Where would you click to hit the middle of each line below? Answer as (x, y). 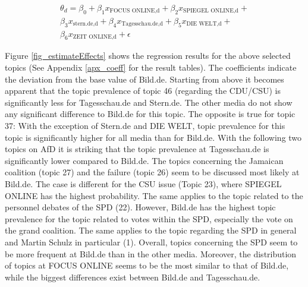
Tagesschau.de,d (142, 24)
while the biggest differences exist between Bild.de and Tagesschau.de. (133, 277)
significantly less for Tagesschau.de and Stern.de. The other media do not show (149, 102)
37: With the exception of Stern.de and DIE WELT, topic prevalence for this (145, 126)
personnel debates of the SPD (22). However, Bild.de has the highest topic (140, 207)
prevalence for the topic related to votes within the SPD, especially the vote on (149, 218)
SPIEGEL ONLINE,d (211, 11)
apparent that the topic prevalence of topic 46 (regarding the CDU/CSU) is (143, 91)
